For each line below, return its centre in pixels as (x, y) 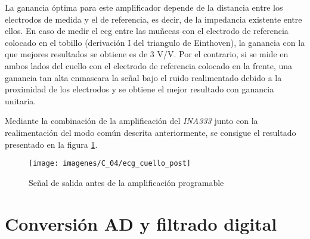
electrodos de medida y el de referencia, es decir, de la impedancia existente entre (154, 19)
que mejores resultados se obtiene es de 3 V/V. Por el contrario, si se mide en (147, 54)
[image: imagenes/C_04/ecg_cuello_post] (110, 164)
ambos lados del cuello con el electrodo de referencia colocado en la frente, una (149, 65)
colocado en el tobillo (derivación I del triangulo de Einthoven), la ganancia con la (155, 42)
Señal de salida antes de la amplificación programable (126, 182)
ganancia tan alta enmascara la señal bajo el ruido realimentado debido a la (143, 77)
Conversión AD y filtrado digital (141, 223)
